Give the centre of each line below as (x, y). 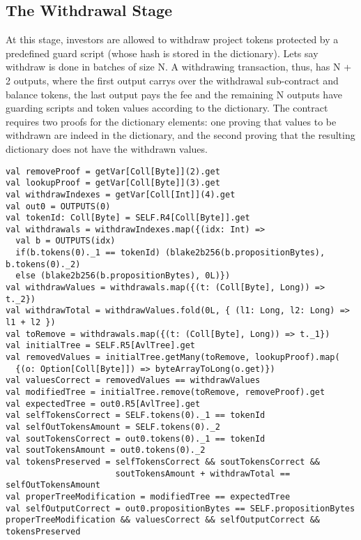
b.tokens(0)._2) (43, 264)
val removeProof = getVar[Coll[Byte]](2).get (113, 171)
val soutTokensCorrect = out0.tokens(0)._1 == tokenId (136, 438)
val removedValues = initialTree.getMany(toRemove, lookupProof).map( (173, 358)
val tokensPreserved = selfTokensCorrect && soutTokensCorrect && (163, 462)
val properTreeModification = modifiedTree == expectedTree (148, 496)
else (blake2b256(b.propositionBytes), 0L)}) (123, 276)
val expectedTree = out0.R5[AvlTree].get (103, 404)
